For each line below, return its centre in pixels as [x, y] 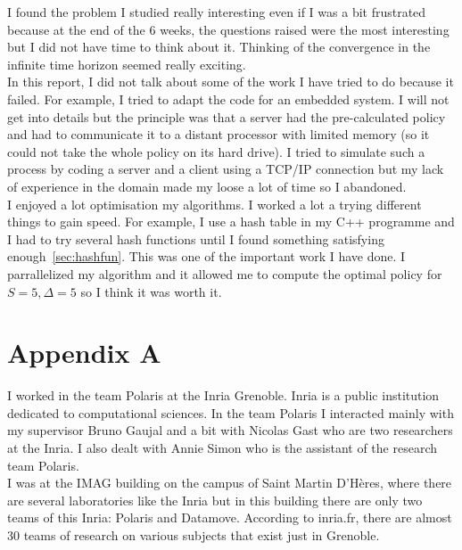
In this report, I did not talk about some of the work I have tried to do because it [231, 82]
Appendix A [84, 353]
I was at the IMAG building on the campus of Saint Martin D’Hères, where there [230, 483]
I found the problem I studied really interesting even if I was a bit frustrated [217, 12]
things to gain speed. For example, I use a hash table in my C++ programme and [231, 222]
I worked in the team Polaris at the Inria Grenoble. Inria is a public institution [223, 395]
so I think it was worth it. [151, 291]
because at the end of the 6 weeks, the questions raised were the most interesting [228, 29]
